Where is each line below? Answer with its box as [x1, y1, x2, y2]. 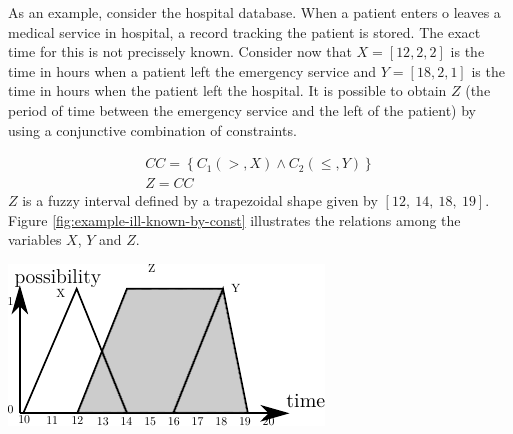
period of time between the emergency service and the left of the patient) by [8, 99, 476, 120]
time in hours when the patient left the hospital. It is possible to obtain [8, 80, 447, 101]
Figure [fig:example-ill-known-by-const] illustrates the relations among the [8, 209, 461, 230]
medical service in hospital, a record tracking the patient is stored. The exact [8, 21, 481, 42]
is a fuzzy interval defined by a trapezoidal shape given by [22, 190, 378, 211]
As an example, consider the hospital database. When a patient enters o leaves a [8, 2, 501, 22]
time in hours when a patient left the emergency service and [8, 60, 377, 81]
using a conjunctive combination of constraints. [8, 119, 297, 140]
